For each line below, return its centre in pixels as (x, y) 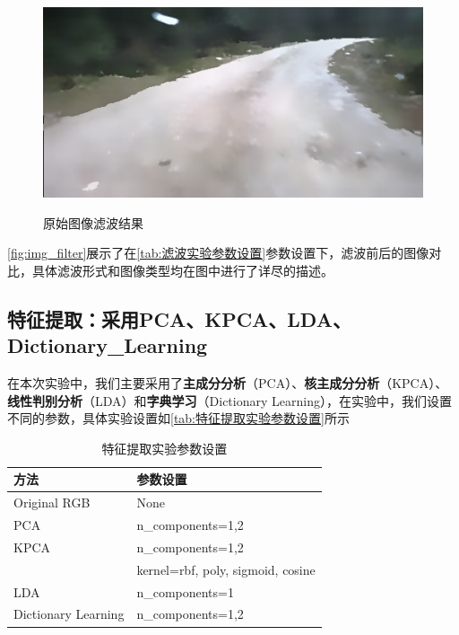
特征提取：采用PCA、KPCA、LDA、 (179, 318)
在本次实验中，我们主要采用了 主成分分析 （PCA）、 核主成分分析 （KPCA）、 (228, 382)
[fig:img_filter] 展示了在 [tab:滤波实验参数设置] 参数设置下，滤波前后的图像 (218, 253)
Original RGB (52, 503)
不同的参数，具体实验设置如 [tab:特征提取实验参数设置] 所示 (178, 418)
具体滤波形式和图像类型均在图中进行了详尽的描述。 (182, 270)
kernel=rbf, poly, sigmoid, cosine (226, 569)
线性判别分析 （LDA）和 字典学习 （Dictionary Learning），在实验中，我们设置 (229, 400)
